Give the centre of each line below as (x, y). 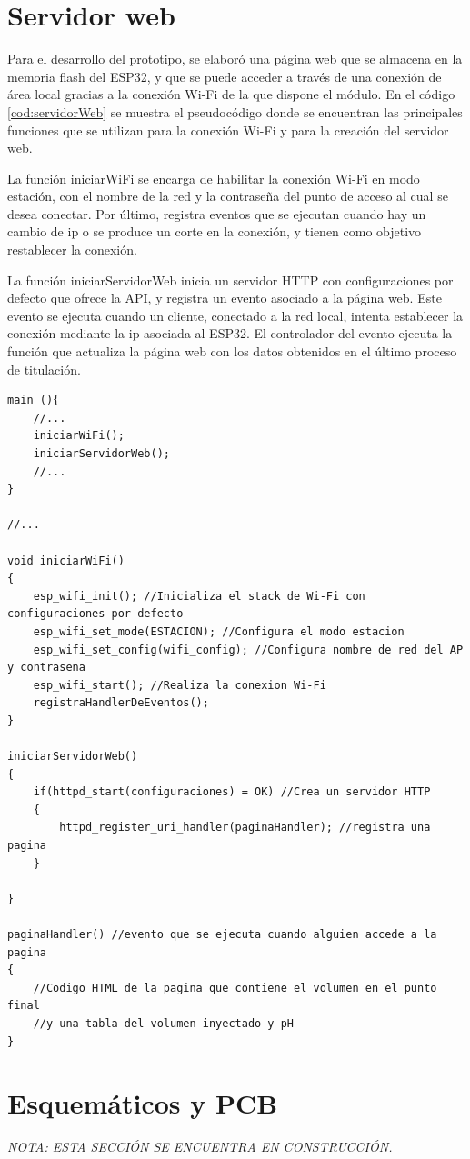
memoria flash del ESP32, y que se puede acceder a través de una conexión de (225, 76)
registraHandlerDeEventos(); (121, 703)
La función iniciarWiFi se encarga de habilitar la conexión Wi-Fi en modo (214, 178)
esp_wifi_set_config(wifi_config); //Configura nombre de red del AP (248, 649)
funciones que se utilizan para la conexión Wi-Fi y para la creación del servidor (228, 130)
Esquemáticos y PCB (143, 1103)
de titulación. (44, 369)
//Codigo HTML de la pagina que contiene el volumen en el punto (235, 988)
